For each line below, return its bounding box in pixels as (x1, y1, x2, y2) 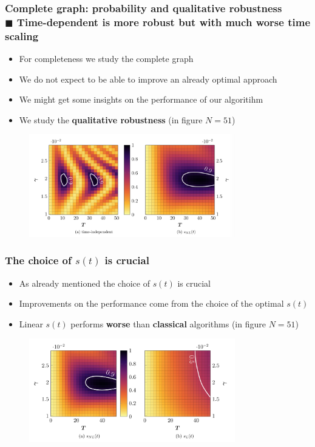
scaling (5, 28, 39, 43)
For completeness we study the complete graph (19, 52, 194, 65)
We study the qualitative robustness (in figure (19, 113, 203, 126)
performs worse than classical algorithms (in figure (70, 317, 266, 330)
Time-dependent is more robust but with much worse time (16, 14, 310, 29)
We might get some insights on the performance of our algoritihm (19, 93, 263, 106)
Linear (19, 317, 43, 330)
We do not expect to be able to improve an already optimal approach (19, 72, 277, 85)
